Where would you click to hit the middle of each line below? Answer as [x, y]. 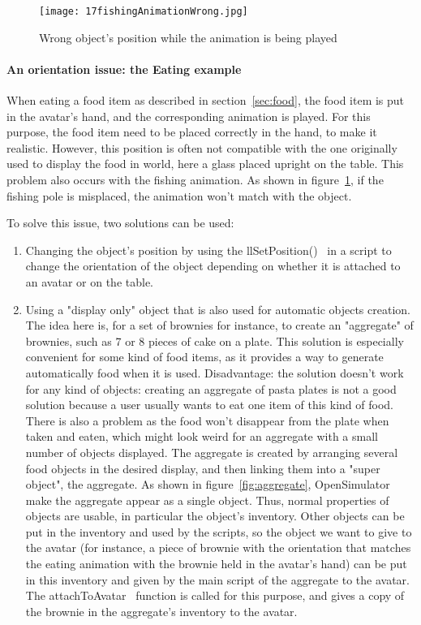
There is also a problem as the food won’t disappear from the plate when [207, 420]
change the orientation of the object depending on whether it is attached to [213, 266]
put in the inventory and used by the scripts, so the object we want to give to [219, 531]
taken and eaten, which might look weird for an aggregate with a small [202, 436]
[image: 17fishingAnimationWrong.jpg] [144, 11]
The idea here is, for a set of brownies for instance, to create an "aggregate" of [219, 325]
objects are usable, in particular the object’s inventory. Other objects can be [215, 516]
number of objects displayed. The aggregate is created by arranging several [212, 452]
